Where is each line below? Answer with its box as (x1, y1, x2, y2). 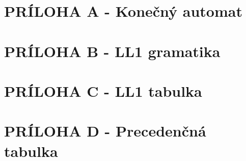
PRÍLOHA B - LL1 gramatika (4, 40, 221, 61)
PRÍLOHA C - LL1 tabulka (4, 80, 202, 101)
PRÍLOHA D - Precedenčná (4, 120, 206, 141)
